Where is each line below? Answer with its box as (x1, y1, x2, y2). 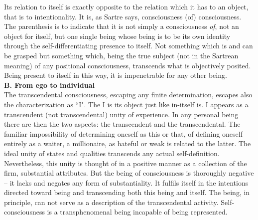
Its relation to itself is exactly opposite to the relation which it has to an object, (4, 1, 249, 11)
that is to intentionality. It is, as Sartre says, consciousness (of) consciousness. (4, 11, 242, 21)
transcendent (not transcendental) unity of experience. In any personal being (4, 109, 239, 119)
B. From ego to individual (4, 79, 95, 90)
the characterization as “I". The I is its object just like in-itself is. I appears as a (4, 99, 249, 109)
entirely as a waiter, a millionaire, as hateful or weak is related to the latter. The (4, 138, 251, 149)
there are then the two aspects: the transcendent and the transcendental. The (4, 119, 241, 129)
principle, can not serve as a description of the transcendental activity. (4, 197, 219, 207)
